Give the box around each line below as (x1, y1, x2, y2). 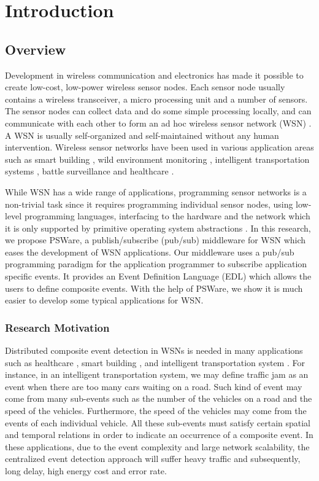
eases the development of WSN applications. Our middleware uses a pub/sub (5, 245, 294, 258)
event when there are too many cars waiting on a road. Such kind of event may (5, 380, 302, 393)
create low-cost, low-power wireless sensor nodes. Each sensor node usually (5, 80, 285, 93)
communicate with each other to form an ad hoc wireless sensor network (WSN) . (5, 116, 312, 129)
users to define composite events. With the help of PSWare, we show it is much (5, 281, 303, 294)
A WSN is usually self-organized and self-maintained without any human (5, 128, 279, 141)
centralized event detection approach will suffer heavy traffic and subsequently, (5, 452, 301, 465)
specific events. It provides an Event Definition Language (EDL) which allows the (5, 270, 312, 283)
